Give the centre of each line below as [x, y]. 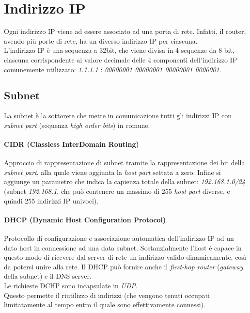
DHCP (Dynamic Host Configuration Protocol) [85, 219]
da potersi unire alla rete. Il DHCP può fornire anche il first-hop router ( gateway [124, 266]
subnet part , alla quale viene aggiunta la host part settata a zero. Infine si [112, 172]
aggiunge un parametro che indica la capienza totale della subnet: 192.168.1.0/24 [125, 181]
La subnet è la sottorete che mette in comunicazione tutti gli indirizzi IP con [118, 116]
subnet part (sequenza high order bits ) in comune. [77, 125]
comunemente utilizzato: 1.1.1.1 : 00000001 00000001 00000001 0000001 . [113, 69]
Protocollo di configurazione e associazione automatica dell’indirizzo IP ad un [119, 238]
